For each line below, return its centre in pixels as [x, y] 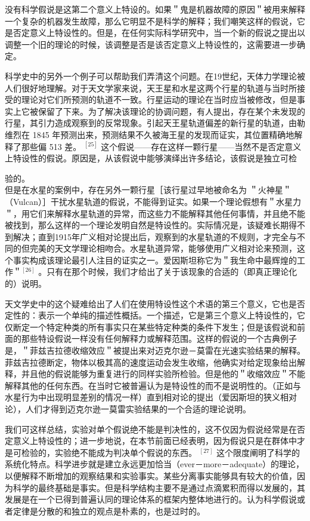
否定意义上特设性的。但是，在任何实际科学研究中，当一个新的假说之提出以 [159, 33]
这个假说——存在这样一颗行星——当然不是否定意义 [201, 146]
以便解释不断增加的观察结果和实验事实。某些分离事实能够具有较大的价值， [151, 475]
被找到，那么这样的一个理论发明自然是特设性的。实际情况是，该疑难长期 [147, 225]
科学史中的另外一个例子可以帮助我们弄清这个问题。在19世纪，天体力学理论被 [155, 76]
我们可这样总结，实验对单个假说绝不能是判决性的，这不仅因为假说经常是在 [151, 429]
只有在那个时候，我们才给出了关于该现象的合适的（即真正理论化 [172, 272]
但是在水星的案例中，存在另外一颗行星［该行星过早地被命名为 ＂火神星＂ [148, 190]
